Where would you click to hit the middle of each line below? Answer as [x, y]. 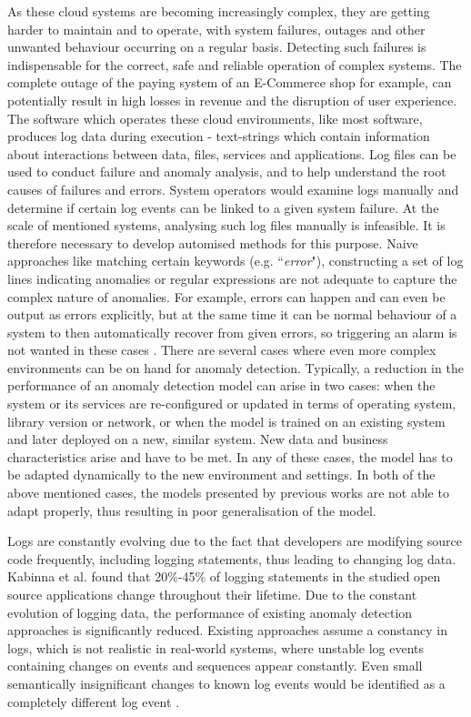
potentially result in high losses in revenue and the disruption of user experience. [232, 100]
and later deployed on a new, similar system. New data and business [198, 439]
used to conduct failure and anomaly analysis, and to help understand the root [227, 172]
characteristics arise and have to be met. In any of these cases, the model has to [230, 456]
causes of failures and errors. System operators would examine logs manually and [233, 189]
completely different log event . [94, 701]
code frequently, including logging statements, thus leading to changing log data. [232, 558]
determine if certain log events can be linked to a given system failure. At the [223, 207]
